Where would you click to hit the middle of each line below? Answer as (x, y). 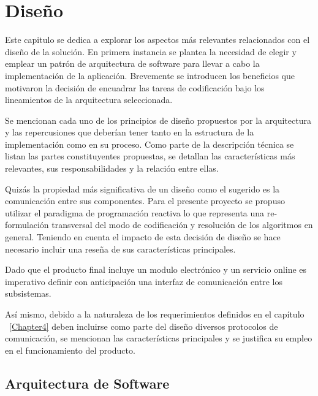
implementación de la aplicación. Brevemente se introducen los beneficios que (150, 75)
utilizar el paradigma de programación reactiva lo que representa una (135, 212)
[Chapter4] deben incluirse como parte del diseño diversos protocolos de (144, 326)
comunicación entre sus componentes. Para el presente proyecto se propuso (145, 201)
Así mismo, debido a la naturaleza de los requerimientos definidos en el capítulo (155, 314)
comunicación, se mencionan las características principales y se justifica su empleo (159, 338)
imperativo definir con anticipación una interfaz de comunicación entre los (144, 281)
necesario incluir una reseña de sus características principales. (120, 249)
